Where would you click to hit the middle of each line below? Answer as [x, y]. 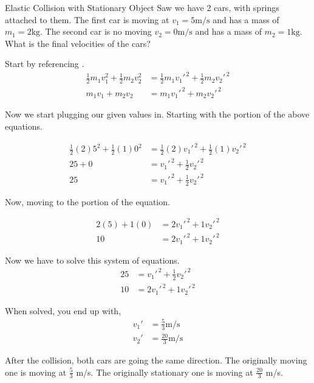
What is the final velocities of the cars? [78, 43]
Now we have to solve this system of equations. [92, 260]
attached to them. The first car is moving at [87, 19]
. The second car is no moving [96, 31]
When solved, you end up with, [63, 310]
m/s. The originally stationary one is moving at [165, 372]
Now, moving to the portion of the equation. [87, 201]
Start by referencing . [45, 64]
